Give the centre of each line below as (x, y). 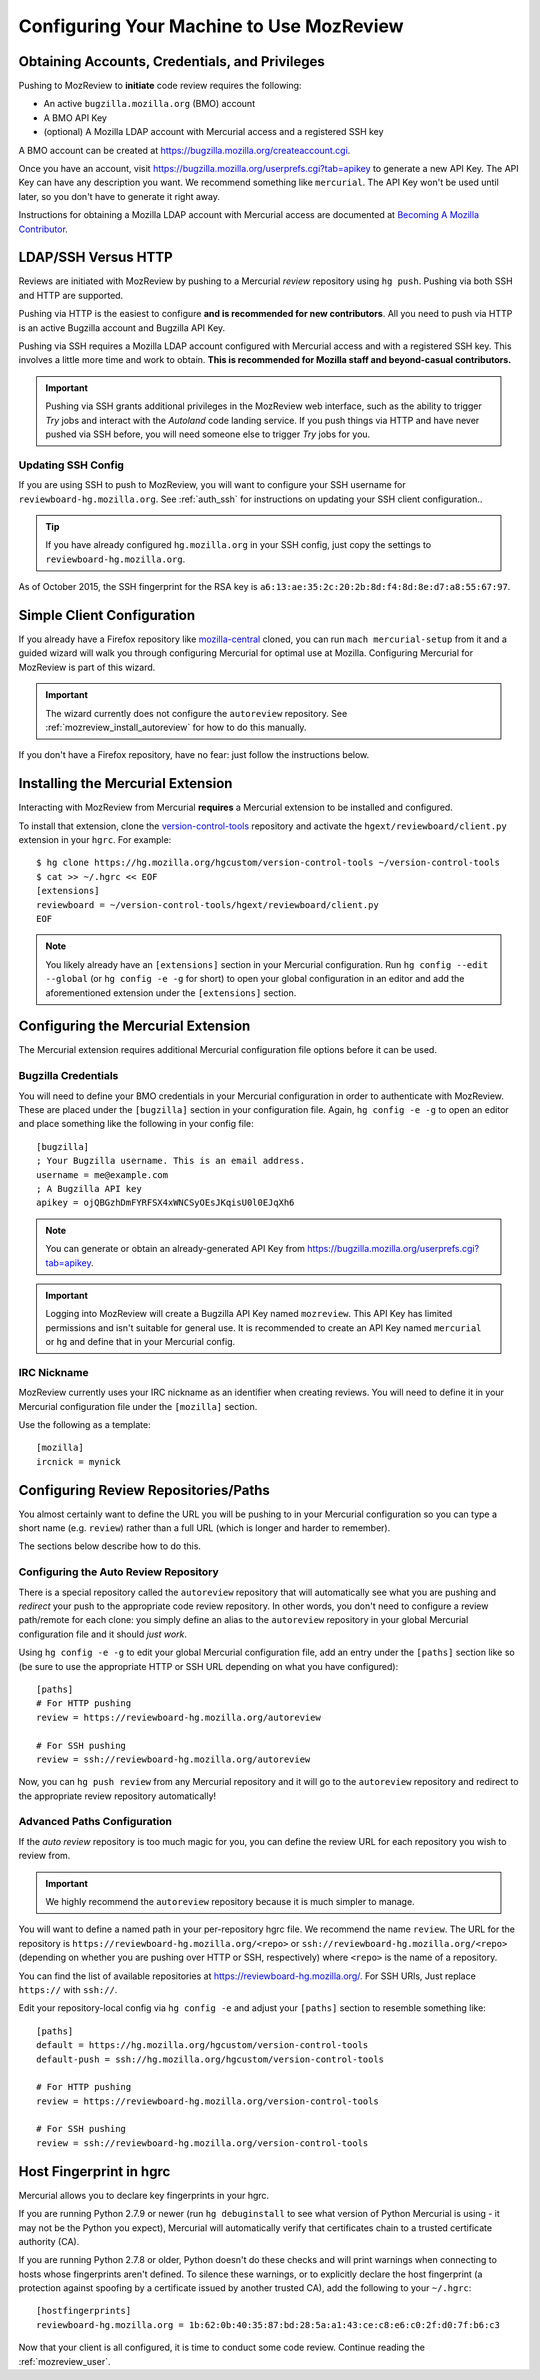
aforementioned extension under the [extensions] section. (171, 992)
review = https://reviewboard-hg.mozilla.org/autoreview (179, 1717)
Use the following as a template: (84, 1424)
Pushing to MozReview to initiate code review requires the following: (160, 86)
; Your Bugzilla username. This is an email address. (170, 1161)
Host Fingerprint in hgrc (94, 2171)
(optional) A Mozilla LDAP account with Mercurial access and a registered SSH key (213, 132)
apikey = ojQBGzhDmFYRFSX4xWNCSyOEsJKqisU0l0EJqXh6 (165, 1203)
